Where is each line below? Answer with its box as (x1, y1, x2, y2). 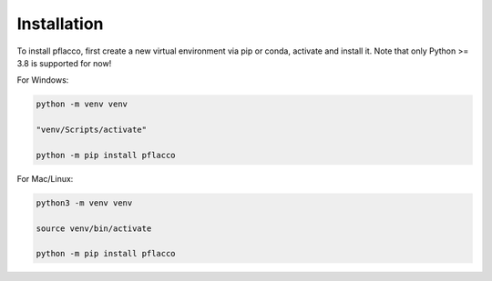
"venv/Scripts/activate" (36, 125, 148, 135)
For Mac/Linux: (16, 173, 74, 184)
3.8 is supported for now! (16, 57, 112, 68)
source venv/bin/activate (36, 223, 152, 234)
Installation (16, 14, 104, 34)
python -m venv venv (36, 99, 128, 109)
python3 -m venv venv (36, 197, 133, 208)
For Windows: (16, 75, 69, 85)
